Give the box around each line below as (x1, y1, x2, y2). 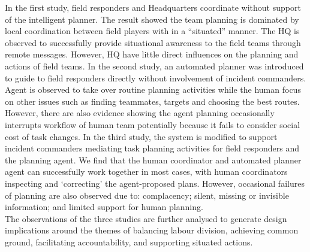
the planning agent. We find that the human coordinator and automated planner (5, 153, 302, 166)
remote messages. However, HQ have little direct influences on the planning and (5, 48, 299, 60)
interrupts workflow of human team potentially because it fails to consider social (5, 118, 300, 130)
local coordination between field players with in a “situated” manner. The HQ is (5, 25, 300, 37)
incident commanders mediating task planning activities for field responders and (5, 142, 299, 154)
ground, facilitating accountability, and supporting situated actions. (5, 235, 253, 248)
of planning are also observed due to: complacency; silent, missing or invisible (5, 189, 289, 201)
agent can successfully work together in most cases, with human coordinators (5, 165, 288, 178)
